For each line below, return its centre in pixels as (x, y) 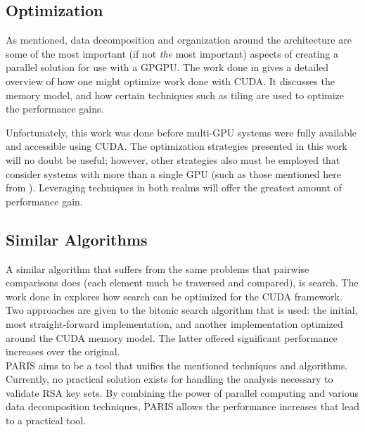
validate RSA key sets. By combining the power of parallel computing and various (182, 392)
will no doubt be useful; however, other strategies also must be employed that (173, 159)
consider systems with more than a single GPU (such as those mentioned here (173, 173)
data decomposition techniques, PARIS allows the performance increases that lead (182, 406)
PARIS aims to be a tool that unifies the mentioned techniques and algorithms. (177, 365)
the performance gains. (55, 109)
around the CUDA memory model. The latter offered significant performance (172, 337)
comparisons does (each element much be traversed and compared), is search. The (182, 282)
